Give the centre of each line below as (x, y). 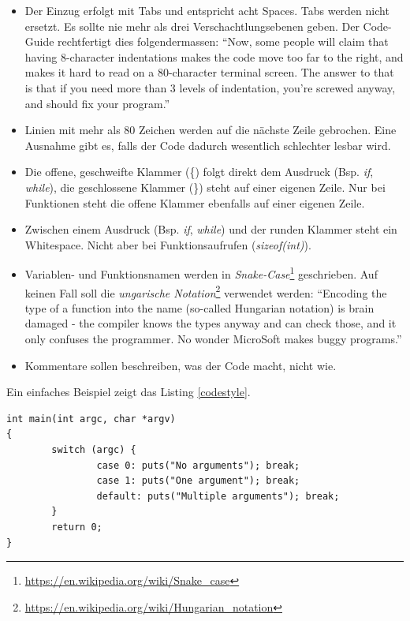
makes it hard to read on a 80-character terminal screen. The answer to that (209, 72)
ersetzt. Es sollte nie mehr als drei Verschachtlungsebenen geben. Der (192, 26)
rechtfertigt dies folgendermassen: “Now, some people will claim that (223, 41)
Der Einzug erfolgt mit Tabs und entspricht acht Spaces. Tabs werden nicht (207, 10)
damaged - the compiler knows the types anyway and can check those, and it (211, 323)
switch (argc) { (94, 449)
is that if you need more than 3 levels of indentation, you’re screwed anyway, (210, 87)
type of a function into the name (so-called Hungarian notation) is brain (199, 307)
